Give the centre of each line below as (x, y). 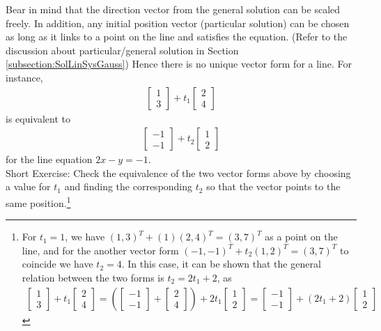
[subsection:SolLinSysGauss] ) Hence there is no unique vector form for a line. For (179, 64)
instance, (24, 77)
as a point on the (301, 237)
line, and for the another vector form (100, 250)
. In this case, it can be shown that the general (221, 264)
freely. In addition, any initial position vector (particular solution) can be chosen (178, 23)
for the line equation (49, 159)
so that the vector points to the (273, 186)
